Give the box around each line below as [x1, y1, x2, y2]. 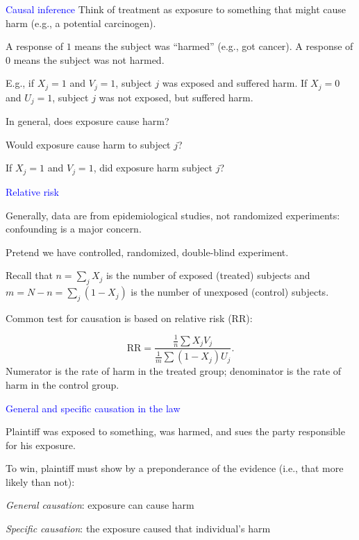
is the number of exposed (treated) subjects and [106, 268, 310, 282]
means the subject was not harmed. [13, 52, 165, 67]
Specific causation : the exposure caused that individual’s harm [6, 521, 271, 536]
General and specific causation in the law [6, 400, 181, 415]
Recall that [6, 268, 53, 282]
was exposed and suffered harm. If [162, 76, 308, 90]
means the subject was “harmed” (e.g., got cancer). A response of [74, 39, 353, 53]
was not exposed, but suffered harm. [99, 90, 253, 104]
